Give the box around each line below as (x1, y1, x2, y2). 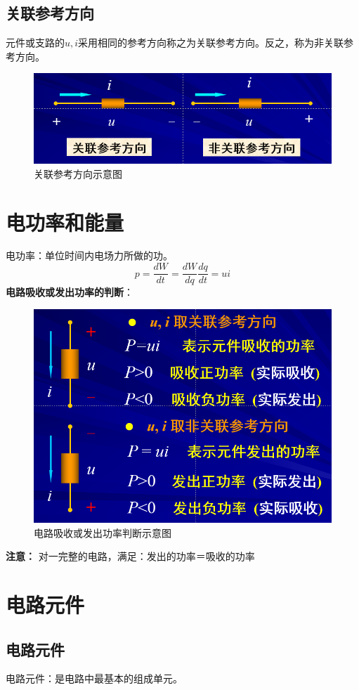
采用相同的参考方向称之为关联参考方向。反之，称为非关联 (78, 35, 344, 50)
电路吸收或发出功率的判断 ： (6, 285, 133, 299)
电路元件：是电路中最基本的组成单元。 (6, 671, 183, 686)
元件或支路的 (6, 35, 65, 50)
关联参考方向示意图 (34, 166, 122, 181)
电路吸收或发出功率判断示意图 (34, 525, 171, 540)
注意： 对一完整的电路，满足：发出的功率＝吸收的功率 (6, 549, 255, 564)
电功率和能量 (6, 207, 124, 236)
